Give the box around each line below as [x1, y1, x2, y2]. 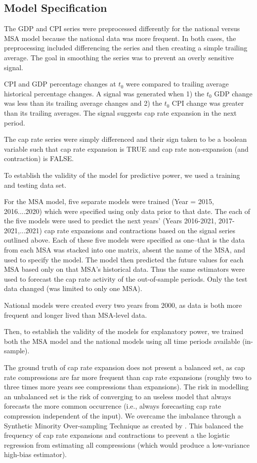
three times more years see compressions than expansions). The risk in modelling [4, 381, 249, 392]
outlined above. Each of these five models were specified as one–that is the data [4, 235, 245, 245]
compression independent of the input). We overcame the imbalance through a [4, 410, 241, 421]
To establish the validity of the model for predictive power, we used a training [4, 169, 240, 180]
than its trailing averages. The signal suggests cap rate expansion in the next [4, 107, 237, 118]
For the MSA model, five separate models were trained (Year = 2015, [4, 196, 214, 207]
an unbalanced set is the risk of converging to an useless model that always [4, 391, 231, 401]
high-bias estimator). [4, 449, 67, 460]
